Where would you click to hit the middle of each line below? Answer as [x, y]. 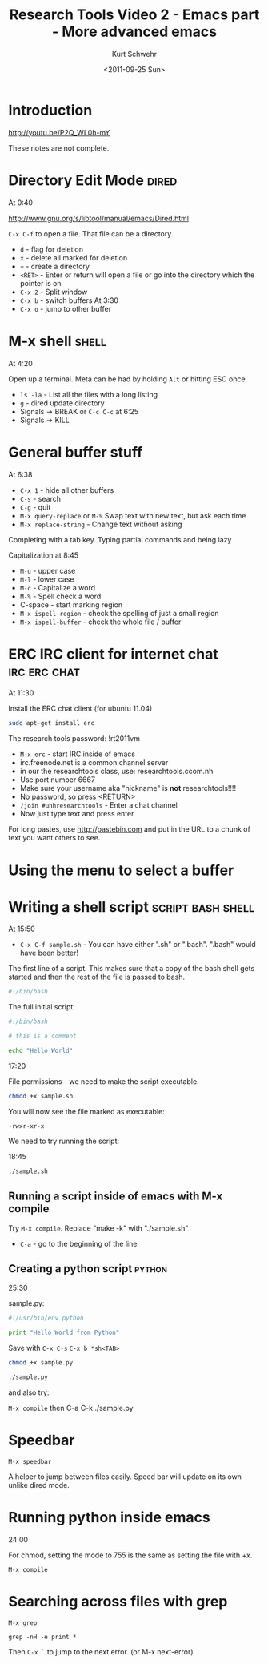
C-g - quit [35, 507]
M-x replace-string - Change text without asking [101, 524]
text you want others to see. [54, 838]
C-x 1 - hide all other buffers [67, 490]
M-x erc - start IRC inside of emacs [78, 754]
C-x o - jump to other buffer [66, 308]
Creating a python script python [88, 1269]
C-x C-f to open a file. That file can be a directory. [91, 233]
